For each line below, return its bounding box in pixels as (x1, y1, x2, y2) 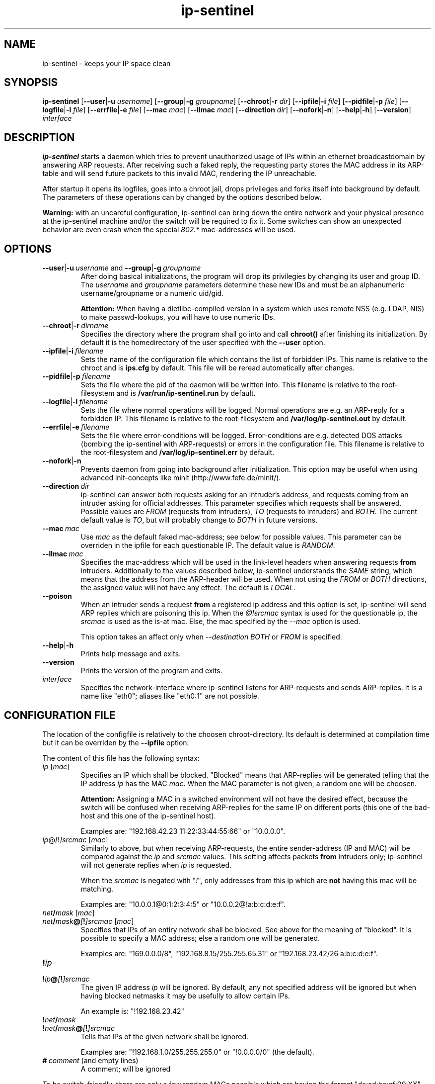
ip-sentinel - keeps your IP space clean (42, 59, 171, 68)
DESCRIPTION (4, 131, 75, 144)
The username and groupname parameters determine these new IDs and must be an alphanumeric (80, 280, 405, 289)
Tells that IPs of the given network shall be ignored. (80, 1032, 248, 1041)
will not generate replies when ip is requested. (80, 860, 232, 869)
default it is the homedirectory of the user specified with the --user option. (80, 338, 325, 347)
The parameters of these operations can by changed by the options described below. (42, 193, 322, 202)
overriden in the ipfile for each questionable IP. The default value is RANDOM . (80, 541, 335, 550)
